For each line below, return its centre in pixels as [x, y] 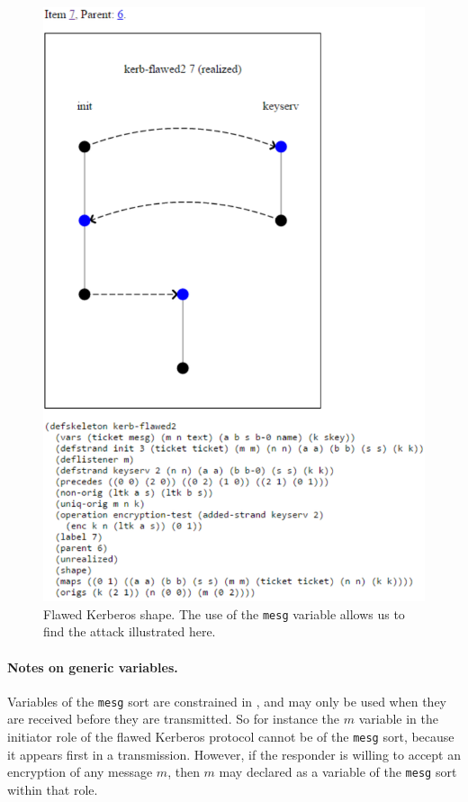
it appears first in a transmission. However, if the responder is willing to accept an [234, 754]
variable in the [398, 719]
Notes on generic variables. [93, 667]
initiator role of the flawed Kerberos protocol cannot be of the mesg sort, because [231, 737]
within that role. [53, 789]
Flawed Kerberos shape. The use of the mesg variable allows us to [224, 613]
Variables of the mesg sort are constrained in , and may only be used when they [227, 701]
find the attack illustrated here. [130, 631]
